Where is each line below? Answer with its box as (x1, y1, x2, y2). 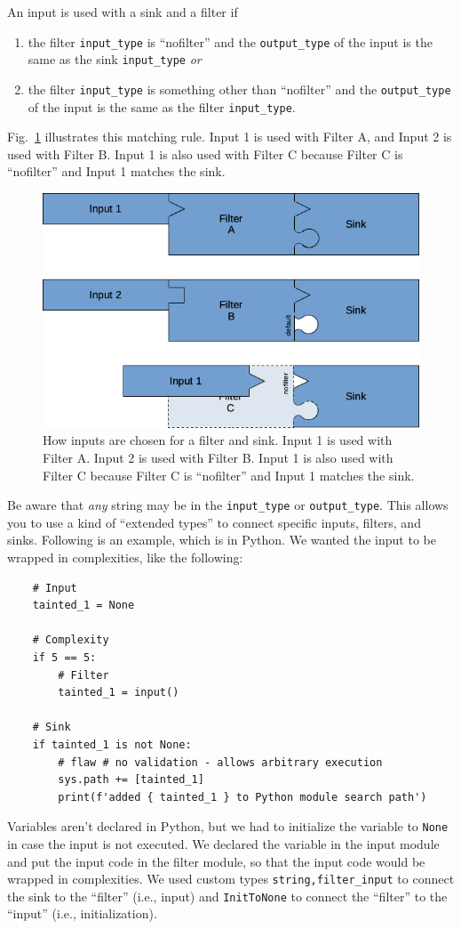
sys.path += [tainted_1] (58, 773, 204, 787)
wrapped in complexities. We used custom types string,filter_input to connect (7, 869, 455, 888)
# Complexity (32, 634, 109, 647)
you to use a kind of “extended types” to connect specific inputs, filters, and (7, 513, 421, 531)
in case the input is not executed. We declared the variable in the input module (7, 834, 440, 852)
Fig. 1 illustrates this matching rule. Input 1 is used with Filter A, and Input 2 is (7, 127, 452, 146)
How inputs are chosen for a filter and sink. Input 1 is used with (43, 431, 393, 449)
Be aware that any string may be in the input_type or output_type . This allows (7, 496, 449, 514)
